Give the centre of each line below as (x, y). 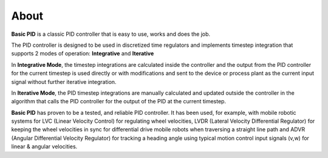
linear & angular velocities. (44, 146)
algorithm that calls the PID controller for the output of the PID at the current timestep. (119, 101)
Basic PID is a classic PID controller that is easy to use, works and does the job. (111, 34)
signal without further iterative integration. (64, 81)
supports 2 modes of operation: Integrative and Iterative (83, 53)
